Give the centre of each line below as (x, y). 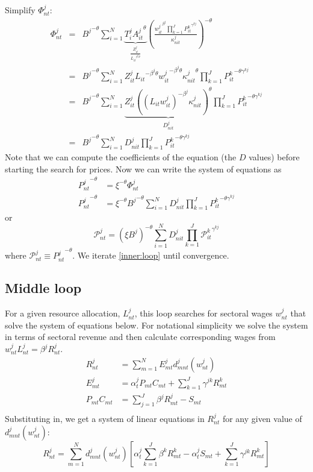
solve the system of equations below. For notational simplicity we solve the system (156, 325)
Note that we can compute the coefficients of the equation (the (121, 157)
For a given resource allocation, (63, 313)
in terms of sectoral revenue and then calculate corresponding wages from (140, 337)
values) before (274, 157)
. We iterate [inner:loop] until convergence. (151, 255)
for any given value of (262, 418)
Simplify (20, 10)
